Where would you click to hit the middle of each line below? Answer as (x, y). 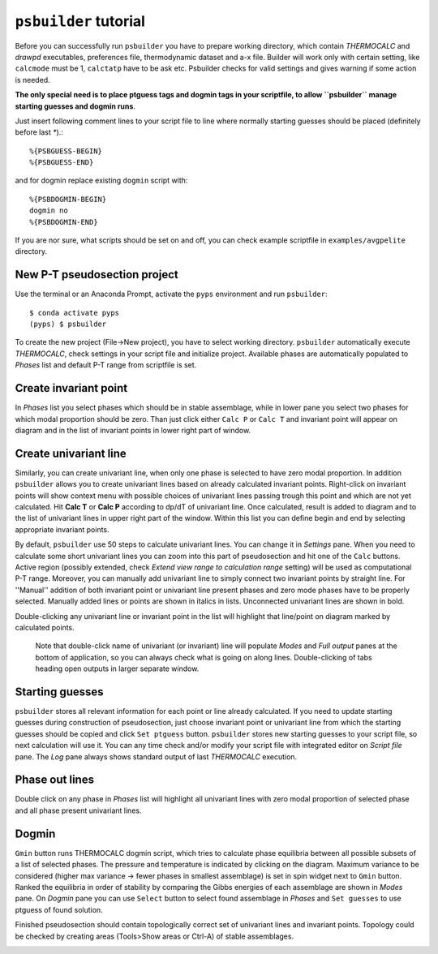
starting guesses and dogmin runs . (75, 106)
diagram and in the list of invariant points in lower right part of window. (133, 430)
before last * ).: (39, 132)
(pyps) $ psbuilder (68, 324)
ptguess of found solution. (59, 909)
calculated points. (45, 627)
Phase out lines (55, 780)
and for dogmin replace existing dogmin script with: (101, 180)
